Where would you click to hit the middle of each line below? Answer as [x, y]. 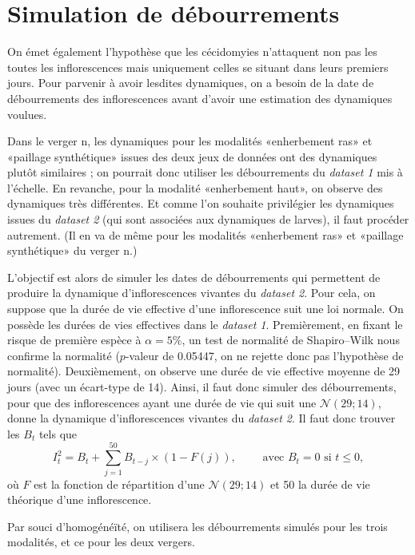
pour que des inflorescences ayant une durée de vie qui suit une [162, 402]
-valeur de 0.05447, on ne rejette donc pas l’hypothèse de [264, 355]
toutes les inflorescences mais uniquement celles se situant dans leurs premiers [198, 67]
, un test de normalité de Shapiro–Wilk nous [291, 340]
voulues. [27, 114]
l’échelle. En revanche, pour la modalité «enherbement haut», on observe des [195, 187]
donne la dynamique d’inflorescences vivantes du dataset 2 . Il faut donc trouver [202, 418]
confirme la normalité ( [64, 355]
